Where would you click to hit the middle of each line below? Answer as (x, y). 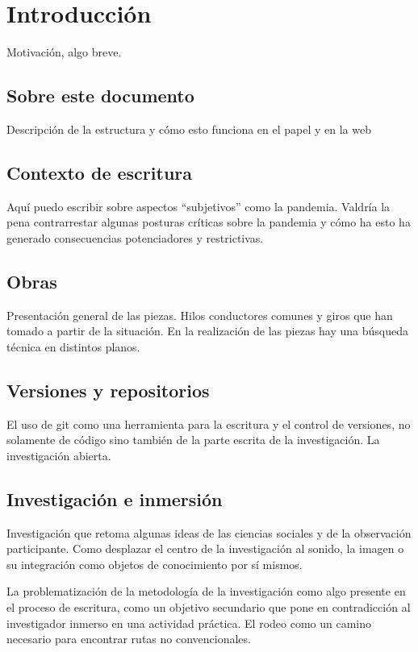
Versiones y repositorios (108, 390)
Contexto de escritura (99, 172)
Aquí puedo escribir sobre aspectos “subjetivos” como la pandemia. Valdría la (199, 206)
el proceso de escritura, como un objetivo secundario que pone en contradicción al (209, 607)
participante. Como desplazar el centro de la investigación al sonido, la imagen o (205, 548)
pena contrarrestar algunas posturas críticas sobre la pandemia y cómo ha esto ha (209, 222)
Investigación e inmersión (115, 498)
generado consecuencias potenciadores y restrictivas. (135, 237)
